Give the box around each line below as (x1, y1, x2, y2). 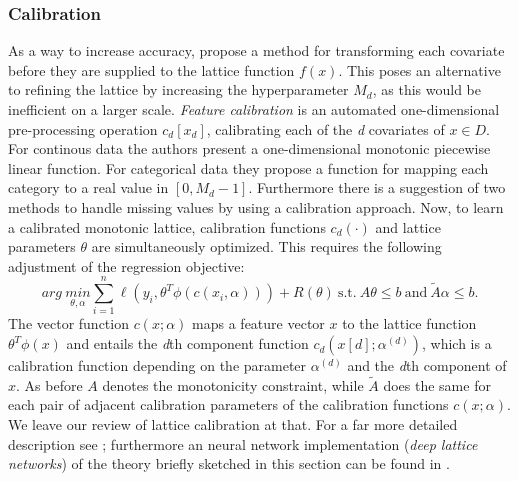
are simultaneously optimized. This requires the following (91, 236, 442, 257)
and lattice (375, 216, 441, 237)
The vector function (8, 313, 129, 334)
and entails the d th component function (66, 333, 309, 354)
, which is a (422, 333, 492, 354)
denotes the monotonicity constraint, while (102, 374, 364, 395)
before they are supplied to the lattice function (8, 59, 295, 80)
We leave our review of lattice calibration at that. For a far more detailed (8, 414, 458, 435)
